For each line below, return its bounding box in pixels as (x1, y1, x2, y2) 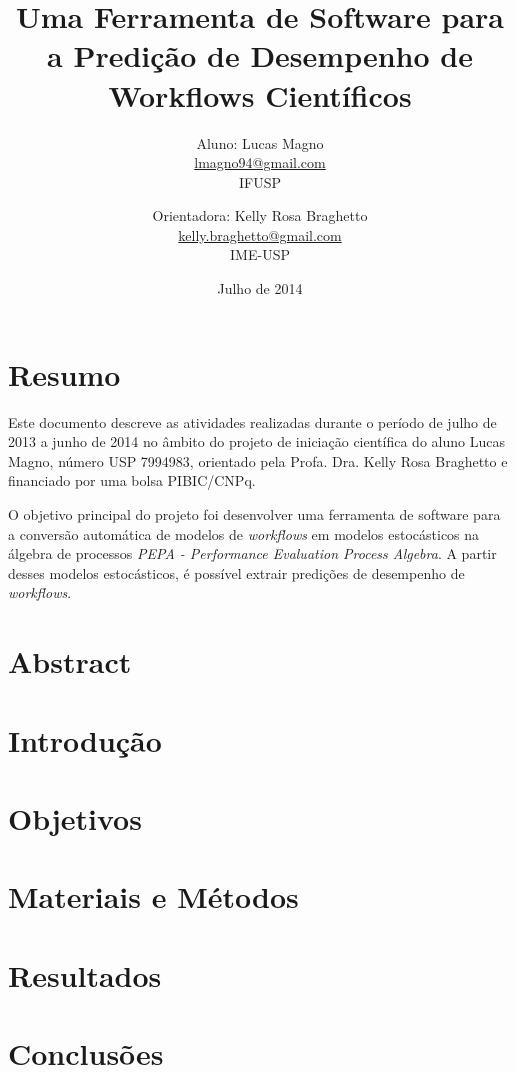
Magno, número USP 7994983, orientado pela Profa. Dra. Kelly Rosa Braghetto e (8, 450, 508, 471)
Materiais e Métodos (8, 876, 299, 917)
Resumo (8, 353, 121, 394)
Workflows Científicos (108, 74, 412, 115)
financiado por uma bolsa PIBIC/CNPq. (8, 470, 256, 491)
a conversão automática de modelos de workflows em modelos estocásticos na (8, 523, 480, 544)
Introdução (8, 719, 162, 760)
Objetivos (8, 797, 142, 838)
